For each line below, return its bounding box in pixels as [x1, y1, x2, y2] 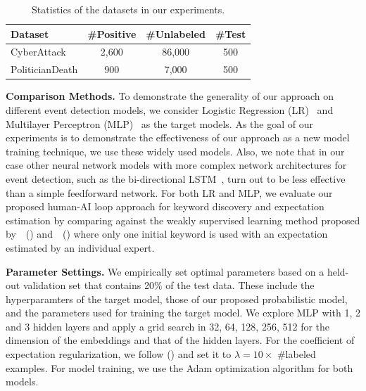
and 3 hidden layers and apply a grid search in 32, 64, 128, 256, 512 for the [6, 319, 330, 333]
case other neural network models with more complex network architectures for [6, 158, 347, 172]
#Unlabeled [146, 26, 206, 41]
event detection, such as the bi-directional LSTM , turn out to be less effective [6, 171, 346, 186]
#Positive [87, 26, 137, 41]
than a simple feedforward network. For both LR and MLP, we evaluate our [6, 185, 333, 200]
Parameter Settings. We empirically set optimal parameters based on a [6, 264, 324, 278]
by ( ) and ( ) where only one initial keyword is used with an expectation [6, 226, 328, 241]
